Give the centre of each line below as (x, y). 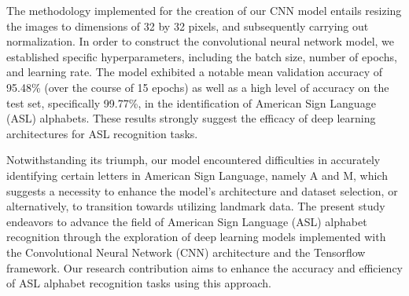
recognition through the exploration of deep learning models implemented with (196, 237)
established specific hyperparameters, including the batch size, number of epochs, (202, 56)
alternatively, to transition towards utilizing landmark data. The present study (196, 206)
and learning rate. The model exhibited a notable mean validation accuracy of (195, 72)
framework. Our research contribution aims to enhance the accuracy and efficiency (205, 267)
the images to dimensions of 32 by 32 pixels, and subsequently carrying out (188, 26)
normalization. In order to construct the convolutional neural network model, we (201, 41)
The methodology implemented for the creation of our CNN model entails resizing (204, 10)
